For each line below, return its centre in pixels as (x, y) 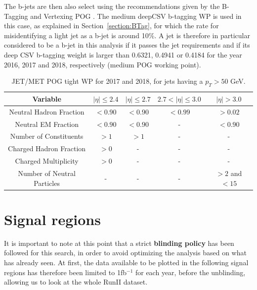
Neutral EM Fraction (47, 124)
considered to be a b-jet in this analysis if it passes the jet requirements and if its (127, 45)
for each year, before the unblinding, (190, 272)
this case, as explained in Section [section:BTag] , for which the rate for (111, 26)
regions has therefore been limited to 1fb (65, 272)
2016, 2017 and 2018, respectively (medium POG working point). (103, 64)
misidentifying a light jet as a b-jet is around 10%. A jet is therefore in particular (127, 35)
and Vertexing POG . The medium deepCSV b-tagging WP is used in (136, 16)
